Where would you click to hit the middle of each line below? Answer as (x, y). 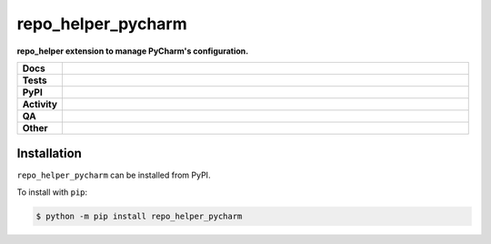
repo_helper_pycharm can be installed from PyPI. (114, 175)
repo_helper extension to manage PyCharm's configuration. (133, 51)
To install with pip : (52, 192)
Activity (40, 104)
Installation (49, 153)
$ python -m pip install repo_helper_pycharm (139, 216)
